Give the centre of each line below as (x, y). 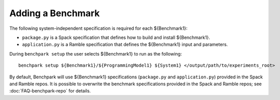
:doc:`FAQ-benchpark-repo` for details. (50, 91)
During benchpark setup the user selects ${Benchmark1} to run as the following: (96, 54)
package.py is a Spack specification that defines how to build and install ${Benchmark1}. (116, 37)
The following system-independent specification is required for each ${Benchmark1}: (98, 28)
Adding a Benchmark (55, 13)
